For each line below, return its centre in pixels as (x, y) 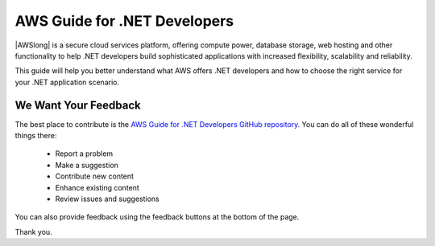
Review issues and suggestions (108, 199)
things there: (36, 136)
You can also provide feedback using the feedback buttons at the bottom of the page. (157, 217)
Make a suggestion (87, 165)
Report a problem (84, 154)
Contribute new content (95, 176)
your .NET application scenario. (67, 82)
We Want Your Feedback (78, 105)
